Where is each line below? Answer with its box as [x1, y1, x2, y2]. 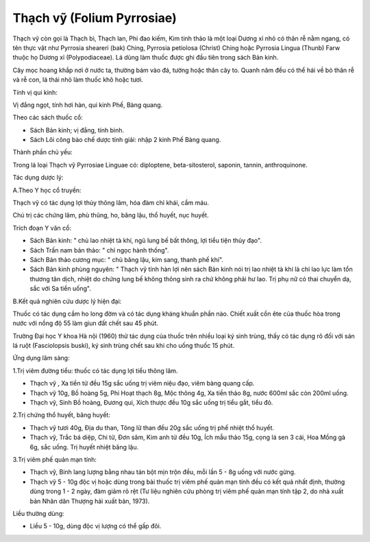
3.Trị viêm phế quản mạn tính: [12, 456, 97, 463]
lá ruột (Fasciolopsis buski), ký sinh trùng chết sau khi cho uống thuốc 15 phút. [12, 342, 235, 350]
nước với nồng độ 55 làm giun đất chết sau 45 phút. [12, 319, 159, 327]
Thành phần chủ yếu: [12, 148, 73, 156]
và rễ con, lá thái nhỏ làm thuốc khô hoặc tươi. [12, 75, 143, 84]
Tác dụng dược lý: [12, 174, 64, 182]
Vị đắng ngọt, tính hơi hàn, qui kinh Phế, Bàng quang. [12, 100, 163, 109]
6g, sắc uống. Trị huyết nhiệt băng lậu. [29, 443, 139, 451]
